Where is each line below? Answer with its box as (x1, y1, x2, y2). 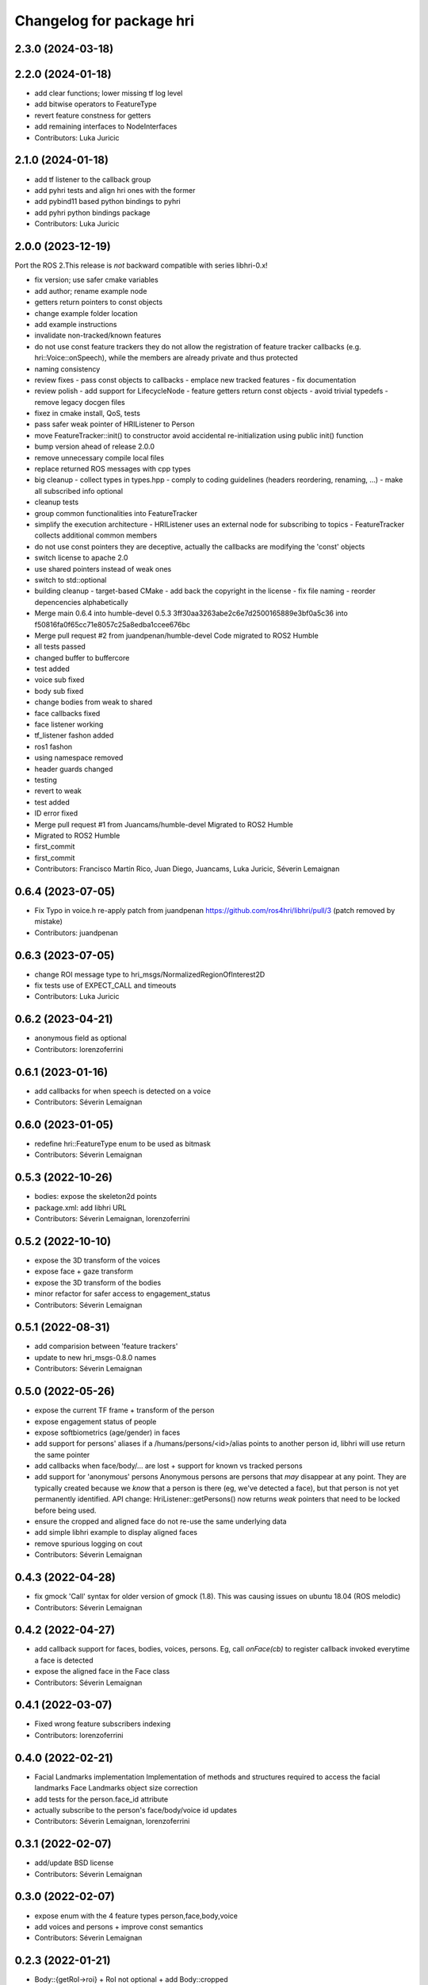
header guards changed (34, 764, 113, 773)
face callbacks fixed (34, 708, 101, 718)
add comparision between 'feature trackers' (34, 1342, 178, 1351)
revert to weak (34, 786, 82, 796)
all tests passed (34, 642, 86, 651)
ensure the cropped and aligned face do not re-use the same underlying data (34, 1517, 287, 1526)
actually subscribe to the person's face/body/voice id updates (34, 1805, 238, 1814)
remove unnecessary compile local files (34, 453, 165, 462)
